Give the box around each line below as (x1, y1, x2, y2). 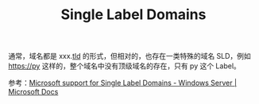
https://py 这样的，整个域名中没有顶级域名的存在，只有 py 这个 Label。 (8, 61, 241, 71)
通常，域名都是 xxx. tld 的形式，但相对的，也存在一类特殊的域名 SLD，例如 (8, 52, 252, 61)
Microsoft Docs (8, 87, 59, 97)
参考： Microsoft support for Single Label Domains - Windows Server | (8, 78, 237, 88)
